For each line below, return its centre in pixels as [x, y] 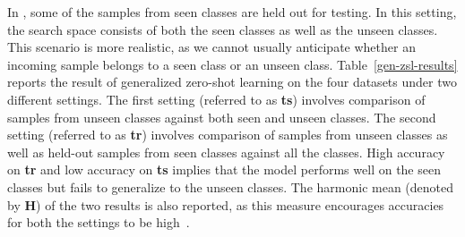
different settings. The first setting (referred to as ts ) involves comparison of [216, 99]
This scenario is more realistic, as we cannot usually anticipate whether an [211, 47]
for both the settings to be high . [99, 222]
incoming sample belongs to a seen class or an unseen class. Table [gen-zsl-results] [232, 64]
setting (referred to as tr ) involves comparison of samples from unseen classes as [228, 135]
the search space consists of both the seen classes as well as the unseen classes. [223, 29]
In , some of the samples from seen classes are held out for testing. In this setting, [232, 12]
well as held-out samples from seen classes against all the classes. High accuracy [226, 152]
